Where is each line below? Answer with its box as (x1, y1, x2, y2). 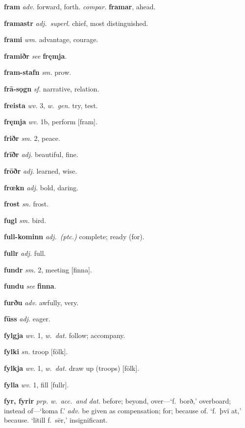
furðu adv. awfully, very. (4, 297, 79, 307)
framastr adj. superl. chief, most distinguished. (4, 18, 148, 28)
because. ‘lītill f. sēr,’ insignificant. (4, 415, 108, 425)
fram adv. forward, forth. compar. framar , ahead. (4, 1, 156, 11)
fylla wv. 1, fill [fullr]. (4, 379, 69, 389)
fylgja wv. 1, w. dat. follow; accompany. (4, 330, 125, 340)
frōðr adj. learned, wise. (4, 165, 77, 176)
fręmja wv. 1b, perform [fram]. (4, 116, 98, 127)
